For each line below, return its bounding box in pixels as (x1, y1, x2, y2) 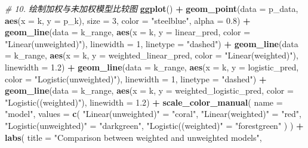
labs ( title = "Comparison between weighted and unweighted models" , (5, 131, 262, 143)
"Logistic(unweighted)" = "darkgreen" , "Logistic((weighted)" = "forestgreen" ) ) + (5, 119, 304, 131)
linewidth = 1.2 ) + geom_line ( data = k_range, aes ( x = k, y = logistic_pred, (5, 60, 299, 73)
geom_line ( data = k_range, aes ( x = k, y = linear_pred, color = (5, 26, 251, 38)
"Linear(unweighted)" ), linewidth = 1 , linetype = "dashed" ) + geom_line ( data (5, 37, 298, 50)
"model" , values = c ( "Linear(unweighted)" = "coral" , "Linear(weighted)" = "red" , (5, 107, 302, 120)
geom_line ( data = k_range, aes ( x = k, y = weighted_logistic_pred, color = (5, 84, 294, 97)
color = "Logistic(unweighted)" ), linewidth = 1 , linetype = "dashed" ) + (5, 72, 267, 85)
